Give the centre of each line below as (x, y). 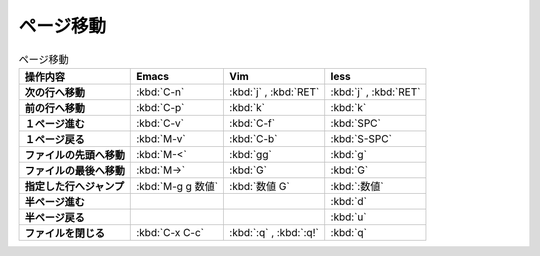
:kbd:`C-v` (160, 123)
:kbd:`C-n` (160, 92)
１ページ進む (54, 123)
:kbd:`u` (348, 217)
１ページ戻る (54, 139)
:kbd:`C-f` (252, 123)
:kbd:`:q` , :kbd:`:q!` (274, 232)
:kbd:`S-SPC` (361, 138)
